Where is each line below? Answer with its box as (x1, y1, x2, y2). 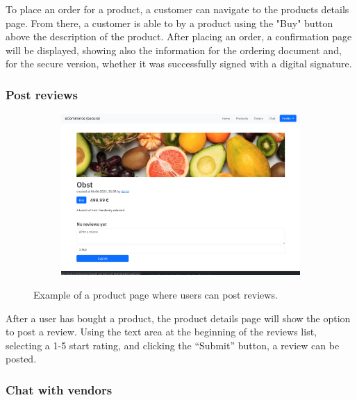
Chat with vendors (6, 381, 113, 398)
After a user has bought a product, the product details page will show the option (6, 310, 351, 325)
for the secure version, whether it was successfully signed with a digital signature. (6, 56, 352, 71)
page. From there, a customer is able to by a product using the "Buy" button (6, 15, 333, 30)
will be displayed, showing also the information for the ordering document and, (6, 42, 342, 57)
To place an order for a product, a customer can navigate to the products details (6, 2, 349, 16)
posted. (6, 351, 37, 366)
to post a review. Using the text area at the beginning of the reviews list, (6, 324, 317, 339)
